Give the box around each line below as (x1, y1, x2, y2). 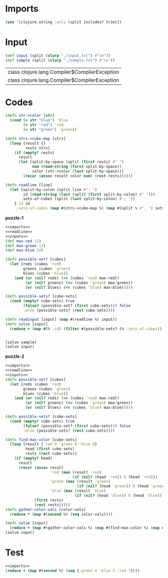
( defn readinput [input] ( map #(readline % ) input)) (5, 317, 117, 322)
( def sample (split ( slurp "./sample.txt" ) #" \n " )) (5, 58, 115, 63)
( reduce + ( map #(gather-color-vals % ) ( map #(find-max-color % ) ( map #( (9, 525, 166, 530)
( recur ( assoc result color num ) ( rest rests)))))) (23, 173, 133, 178)
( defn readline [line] (5, 182, 52, 187)
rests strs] (25, 145, 50, 150)
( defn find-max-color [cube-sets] (5, 437, 77, 442)
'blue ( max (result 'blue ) (49, 488, 106, 494)
